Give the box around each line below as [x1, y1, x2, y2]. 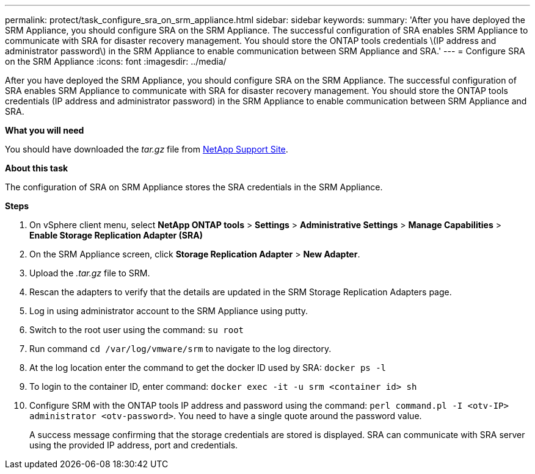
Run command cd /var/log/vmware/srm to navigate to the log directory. [29, 343, 332, 354]
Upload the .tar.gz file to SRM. [29, 268, 150, 278]
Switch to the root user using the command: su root [29, 325, 244, 335]
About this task [5, 163, 68, 173]
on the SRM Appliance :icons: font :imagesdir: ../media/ [5, 56, 227, 66]
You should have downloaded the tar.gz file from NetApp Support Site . [5, 144, 288, 154]
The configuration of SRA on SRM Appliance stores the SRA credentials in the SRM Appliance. [5, 182, 383, 192]
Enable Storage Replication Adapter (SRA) [29, 230, 203, 240]
